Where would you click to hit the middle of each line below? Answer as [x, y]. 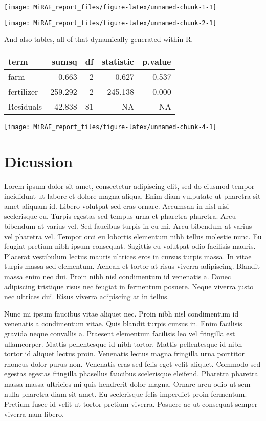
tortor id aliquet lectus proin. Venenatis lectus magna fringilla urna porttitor [124, 354]
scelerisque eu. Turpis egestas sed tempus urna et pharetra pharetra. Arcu [120, 216]
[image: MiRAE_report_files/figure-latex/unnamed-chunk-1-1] [110, 7]
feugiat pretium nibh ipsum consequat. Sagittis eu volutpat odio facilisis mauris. [130, 246]
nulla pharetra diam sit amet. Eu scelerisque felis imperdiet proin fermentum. [126, 394]
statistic [118, 61]
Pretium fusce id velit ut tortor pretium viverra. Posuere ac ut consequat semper [131, 404]
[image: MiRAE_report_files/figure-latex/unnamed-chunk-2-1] [110, 23]
